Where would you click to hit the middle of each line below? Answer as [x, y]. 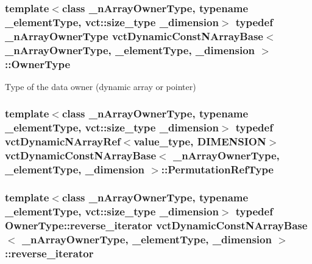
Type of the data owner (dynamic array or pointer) [101, 86]
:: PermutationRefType [217, 169]
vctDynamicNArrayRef [63, 141]
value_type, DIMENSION [200, 141]
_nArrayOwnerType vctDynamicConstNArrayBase [134, 36]
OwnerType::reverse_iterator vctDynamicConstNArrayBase [156, 225]
